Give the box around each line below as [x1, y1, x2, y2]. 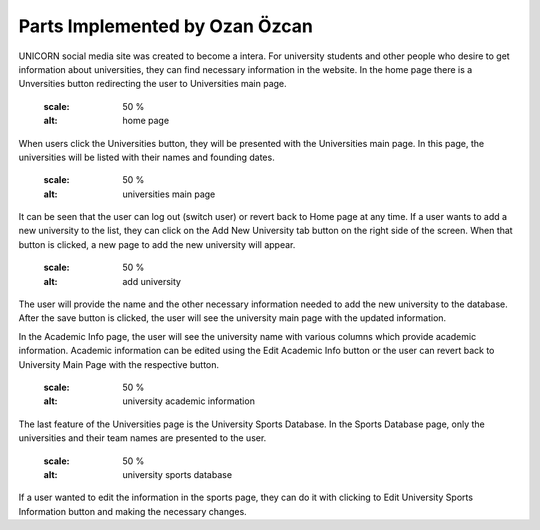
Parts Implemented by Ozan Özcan [18, 15, 314, 37]
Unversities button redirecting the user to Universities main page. [18, 78, 287, 90]
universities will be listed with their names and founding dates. [18, 151, 275, 163]
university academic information [122, 395, 255, 407]
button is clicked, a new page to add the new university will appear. [18, 238, 296, 250]
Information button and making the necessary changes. [18, 505, 247, 517]
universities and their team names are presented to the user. [18, 432, 267, 444]
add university [122, 275, 182, 287]
